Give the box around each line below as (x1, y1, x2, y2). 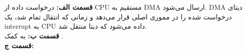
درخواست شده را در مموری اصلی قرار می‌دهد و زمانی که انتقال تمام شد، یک (4, 11, 232, 21)
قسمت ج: (4, 40, 34, 50)
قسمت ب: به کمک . (4, 30, 64, 40)
